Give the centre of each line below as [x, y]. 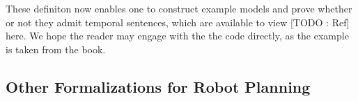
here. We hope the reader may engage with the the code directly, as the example [177, 36]
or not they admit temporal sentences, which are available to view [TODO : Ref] [178, 22]
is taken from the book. [56, 49]
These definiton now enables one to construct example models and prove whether [179, 9]
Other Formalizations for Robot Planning [158, 86]
